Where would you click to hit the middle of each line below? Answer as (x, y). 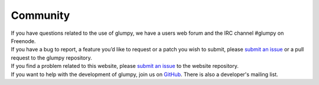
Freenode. (23, 41)
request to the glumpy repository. (52, 58)
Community (40, 15)
